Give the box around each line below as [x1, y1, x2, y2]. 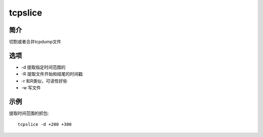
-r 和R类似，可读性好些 [21, 78, 68, 84]
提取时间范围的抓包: [9, 110, 49, 117]
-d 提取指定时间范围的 [21, 64, 66, 70]
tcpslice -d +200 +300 [18, 122, 72, 127]
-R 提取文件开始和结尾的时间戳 [21, 71, 83, 77]
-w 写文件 [21, 85, 41, 91]
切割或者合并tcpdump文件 [9, 39, 61, 45]
